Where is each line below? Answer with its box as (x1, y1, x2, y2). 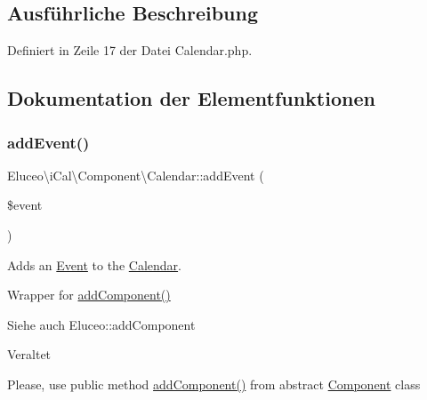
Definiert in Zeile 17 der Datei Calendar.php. (7, 41, 253, 60)
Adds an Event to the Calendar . (7, 255, 181, 274)
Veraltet (7, 345, 52, 364)
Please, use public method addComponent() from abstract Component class (7, 374, 421, 393)
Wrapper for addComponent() (7, 285, 171, 304)
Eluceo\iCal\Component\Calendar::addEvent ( (7, 165, 264, 184)
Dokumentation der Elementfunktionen (7, 84, 375, 112)
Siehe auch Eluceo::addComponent (7, 315, 196, 333)
